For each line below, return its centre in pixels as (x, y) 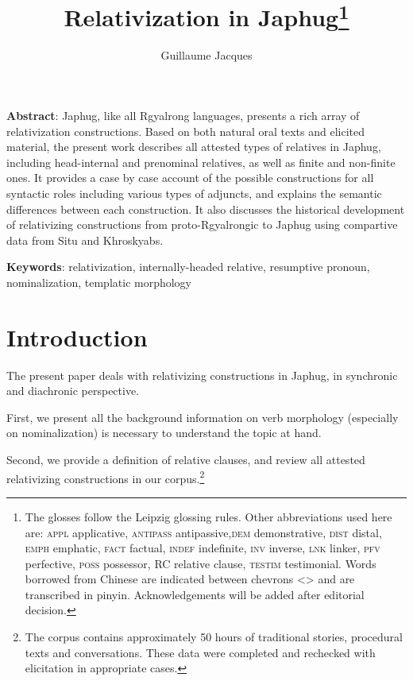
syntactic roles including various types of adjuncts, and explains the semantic (194, 193)
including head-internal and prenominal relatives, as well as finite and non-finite (201, 162)
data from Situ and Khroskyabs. (85, 240)
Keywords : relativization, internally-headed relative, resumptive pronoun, (188, 267)
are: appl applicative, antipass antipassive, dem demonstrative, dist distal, (203, 532)
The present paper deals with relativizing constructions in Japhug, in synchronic (202, 375)
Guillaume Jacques (206, 55)
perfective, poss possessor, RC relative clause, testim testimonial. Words (201, 563)
